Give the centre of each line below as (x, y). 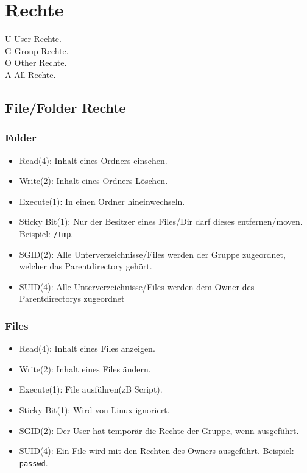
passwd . (34, 462)
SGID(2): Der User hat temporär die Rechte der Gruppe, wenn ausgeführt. (159, 430)
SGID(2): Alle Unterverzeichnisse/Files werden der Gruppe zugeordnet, (152, 254)
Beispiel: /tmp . (46, 233)
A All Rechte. (30, 74)
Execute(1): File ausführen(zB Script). (91, 389)
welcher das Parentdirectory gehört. (86, 266)
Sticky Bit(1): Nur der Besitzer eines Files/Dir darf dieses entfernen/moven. (161, 222)
